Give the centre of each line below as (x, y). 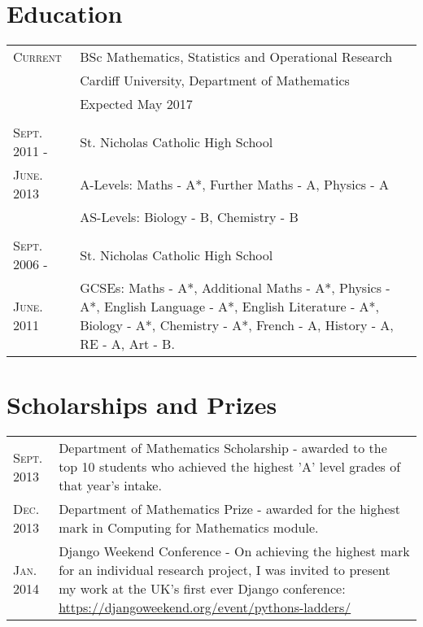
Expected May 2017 (136, 104)
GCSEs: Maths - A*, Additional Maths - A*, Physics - (235, 288)
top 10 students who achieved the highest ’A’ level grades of (230, 467)
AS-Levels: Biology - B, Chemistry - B (189, 217)
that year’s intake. (110, 485)
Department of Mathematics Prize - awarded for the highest (230, 509)
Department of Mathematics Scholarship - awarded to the (223, 448)
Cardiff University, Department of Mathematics (215, 81)
